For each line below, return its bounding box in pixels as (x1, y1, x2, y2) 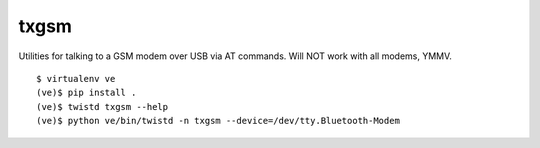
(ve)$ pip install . (36, 87, 137, 99)
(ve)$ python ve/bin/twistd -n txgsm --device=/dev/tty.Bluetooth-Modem (36, 115, 400, 127)
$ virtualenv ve (36, 73, 116, 84)
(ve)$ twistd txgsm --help (36, 101, 169, 112)
